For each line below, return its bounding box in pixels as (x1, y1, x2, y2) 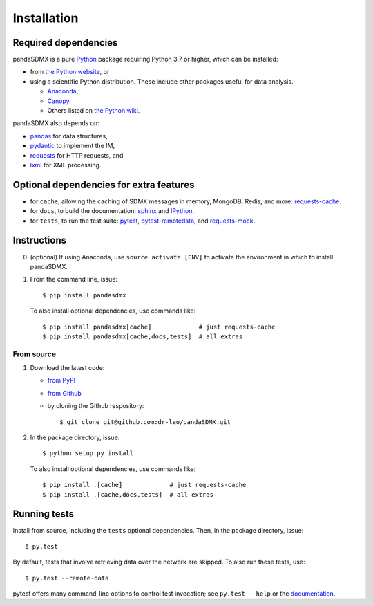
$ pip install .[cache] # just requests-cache (42, 481, 247, 489)
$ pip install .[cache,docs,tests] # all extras (42, 490, 214, 498)
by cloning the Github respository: (47, 402, 144, 410)
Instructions (12, 235, 67, 246)
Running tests (12, 508, 75, 520)
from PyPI (47, 376, 76, 385)
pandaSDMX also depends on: (12, 119, 99, 127)
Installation (12, 10, 79, 26)
